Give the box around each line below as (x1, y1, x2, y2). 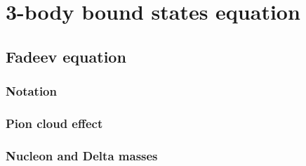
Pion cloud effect (6, 114, 103, 132)
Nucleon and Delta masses (6, 146, 158, 164)
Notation (6, 82, 57, 100)
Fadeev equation (6, 45, 126, 67)
